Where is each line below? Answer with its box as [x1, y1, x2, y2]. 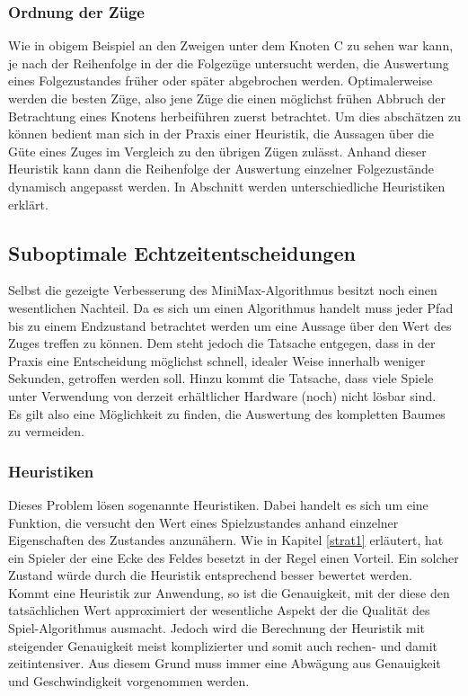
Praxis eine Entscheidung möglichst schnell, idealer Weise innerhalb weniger [8, 351, 426, 370]
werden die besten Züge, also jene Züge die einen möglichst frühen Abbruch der [8, 89, 446, 107]
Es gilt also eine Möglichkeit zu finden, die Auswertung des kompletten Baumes [8, 404, 446, 423]
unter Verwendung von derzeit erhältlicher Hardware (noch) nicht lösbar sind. [8, 386, 437, 405]
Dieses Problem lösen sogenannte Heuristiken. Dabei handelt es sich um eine [8, 495, 428, 513]
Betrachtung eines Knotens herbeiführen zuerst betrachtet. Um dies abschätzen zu [8, 106, 461, 125]
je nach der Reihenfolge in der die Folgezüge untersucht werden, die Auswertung [8, 53, 449, 72]
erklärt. [8, 194, 49, 213]
